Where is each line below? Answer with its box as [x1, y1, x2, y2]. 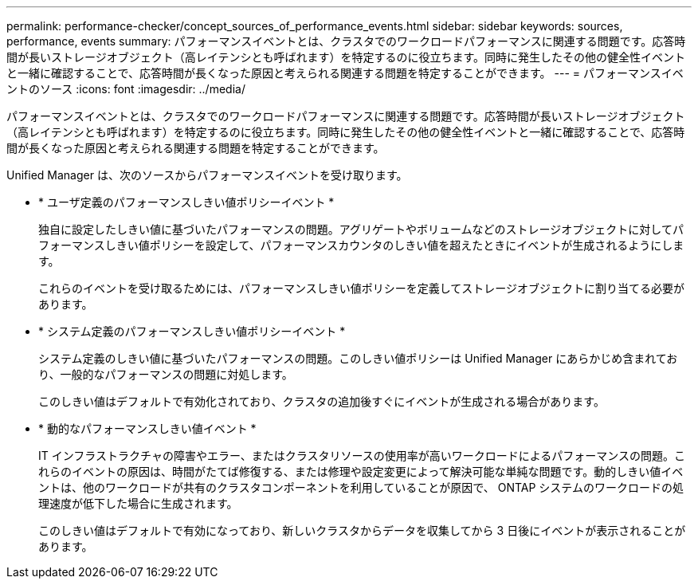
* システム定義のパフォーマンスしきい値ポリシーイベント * [38, 324, 346, 338]
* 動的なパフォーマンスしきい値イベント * [38, 422, 257, 435]
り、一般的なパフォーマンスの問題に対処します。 [38, 367, 293, 381]
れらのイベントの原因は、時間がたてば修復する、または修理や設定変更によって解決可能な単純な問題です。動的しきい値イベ [38, 465, 684, 478]
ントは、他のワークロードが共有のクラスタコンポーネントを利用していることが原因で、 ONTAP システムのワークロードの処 [38, 481, 684, 494]
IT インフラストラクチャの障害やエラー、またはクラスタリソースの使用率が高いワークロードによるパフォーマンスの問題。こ [38, 449, 686, 462]
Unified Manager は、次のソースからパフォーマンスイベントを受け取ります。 [6, 168, 408, 182]
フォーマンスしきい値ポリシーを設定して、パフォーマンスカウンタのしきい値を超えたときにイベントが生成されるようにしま [38, 238, 684, 252]
